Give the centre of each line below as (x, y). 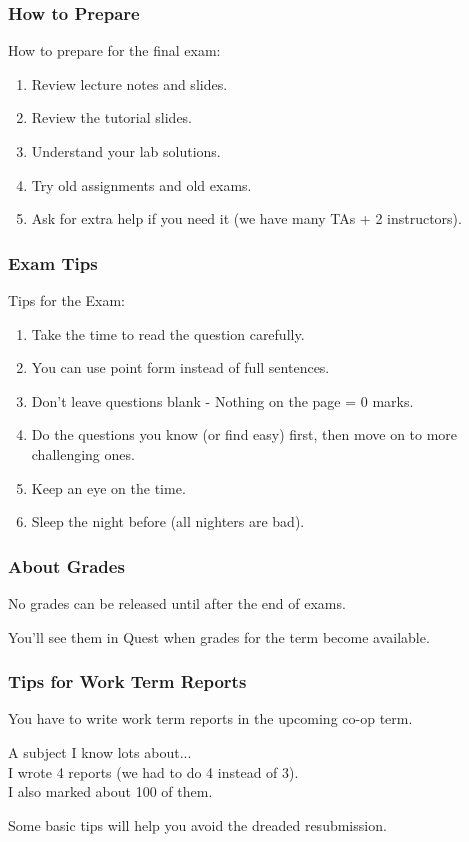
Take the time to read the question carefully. (168, 333)
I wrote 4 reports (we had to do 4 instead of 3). (153, 771)
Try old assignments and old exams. (141, 184)
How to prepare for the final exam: (114, 50)
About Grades (66, 565)
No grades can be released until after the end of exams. (177, 602)
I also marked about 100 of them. (110, 791)
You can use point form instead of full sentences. (180, 367)
